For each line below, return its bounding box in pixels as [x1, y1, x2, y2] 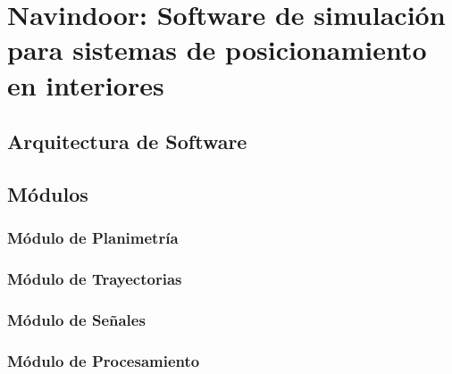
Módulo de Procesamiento [7, 349, 200, 371]
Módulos [7, 179, 88, 207]
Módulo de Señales [7, 308, 146, 330]
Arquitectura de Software [7, 128, 247, 155]
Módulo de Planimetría [7, 227, 179, 249]
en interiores [7, 66, 164, 103]
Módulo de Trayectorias [7, 268, 182, 290]
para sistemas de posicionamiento [7, 31, 427, 68]
